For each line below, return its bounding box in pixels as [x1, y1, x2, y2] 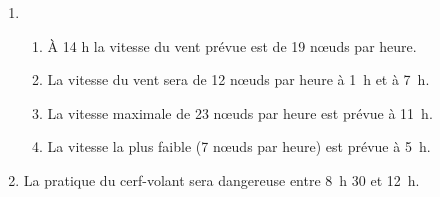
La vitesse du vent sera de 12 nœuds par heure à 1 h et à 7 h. [47, 69, 430, 90]
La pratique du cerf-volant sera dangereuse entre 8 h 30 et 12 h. [23, 169, 420, 190]
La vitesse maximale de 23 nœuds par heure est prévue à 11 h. [47, 102, 433, 123]
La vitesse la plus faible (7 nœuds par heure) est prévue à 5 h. [47, 136, 431, 157]
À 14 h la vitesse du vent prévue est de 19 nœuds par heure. [47, 35, 417, 56]
